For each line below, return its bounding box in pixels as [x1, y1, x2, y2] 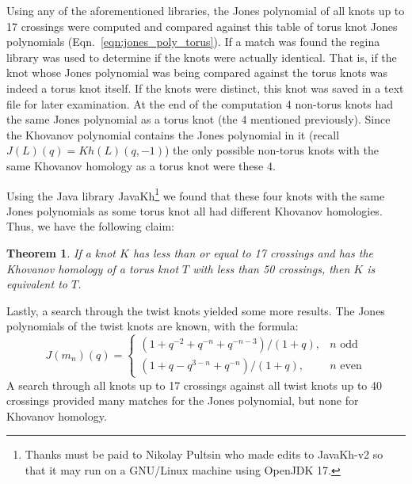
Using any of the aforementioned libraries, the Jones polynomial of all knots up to [6, 2, 405, 18]
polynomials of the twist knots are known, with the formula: [6, 318, 299, 334]
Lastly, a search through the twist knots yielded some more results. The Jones [6, 302, 385, 318]
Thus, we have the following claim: [6, 218, 175, 234]
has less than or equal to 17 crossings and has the [132, 244, 373, 261]
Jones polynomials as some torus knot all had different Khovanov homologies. [6, 202, 383, 219]
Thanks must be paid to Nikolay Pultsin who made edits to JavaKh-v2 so [25, 446, 383, 463]
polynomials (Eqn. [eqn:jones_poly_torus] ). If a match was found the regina [6, 33, 380, 50]
